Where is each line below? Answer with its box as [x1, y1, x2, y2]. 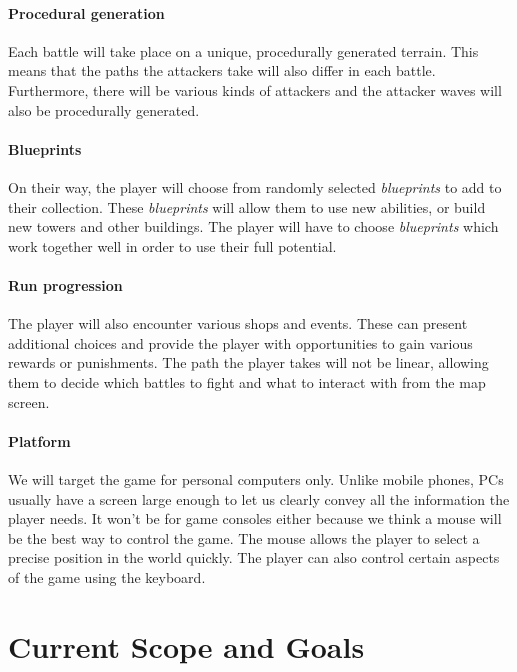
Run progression [8, 274, 123, 295]
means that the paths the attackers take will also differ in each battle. [8, 60, 436, 81]
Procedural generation [8, 2, 165, 23]
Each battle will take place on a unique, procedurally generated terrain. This [8, 40, 479, 61]
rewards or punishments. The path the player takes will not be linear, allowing [8, 352, 489, 373]
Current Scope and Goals [8, 625, 365, 666]
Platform [8, 430, 71, 451]
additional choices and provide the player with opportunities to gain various [8, 332, 473, 353]
